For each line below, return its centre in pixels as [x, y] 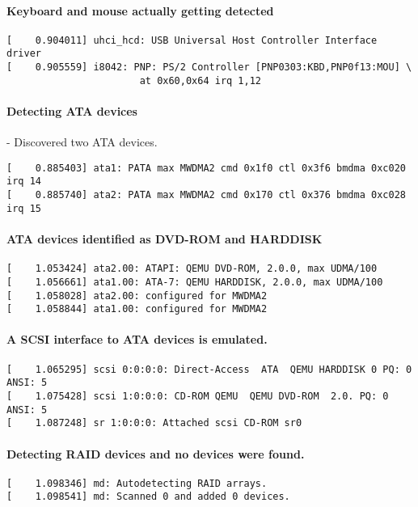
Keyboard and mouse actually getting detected [140, 10]
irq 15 [24, 208]
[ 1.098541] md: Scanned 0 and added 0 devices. [148, 497]
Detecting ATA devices [72, 111]
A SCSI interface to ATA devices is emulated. [137, 339]
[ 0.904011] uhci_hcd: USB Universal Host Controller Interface [192, 40]
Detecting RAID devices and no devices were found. [156, 453]
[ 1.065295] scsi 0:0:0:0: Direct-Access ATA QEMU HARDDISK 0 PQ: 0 [209, 369]
